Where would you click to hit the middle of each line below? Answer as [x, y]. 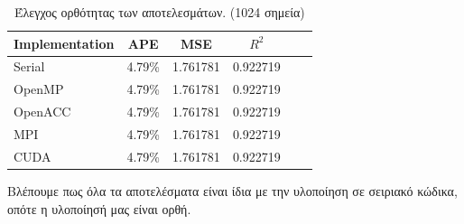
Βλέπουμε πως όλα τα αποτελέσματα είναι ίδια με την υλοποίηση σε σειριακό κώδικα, [232, 190]
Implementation [64, 43]
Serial [29, 66]
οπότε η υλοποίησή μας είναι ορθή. [99, 208]
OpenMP [39, 89]
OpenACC [42, 112]
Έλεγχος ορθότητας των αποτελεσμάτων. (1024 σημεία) [160, 12]
